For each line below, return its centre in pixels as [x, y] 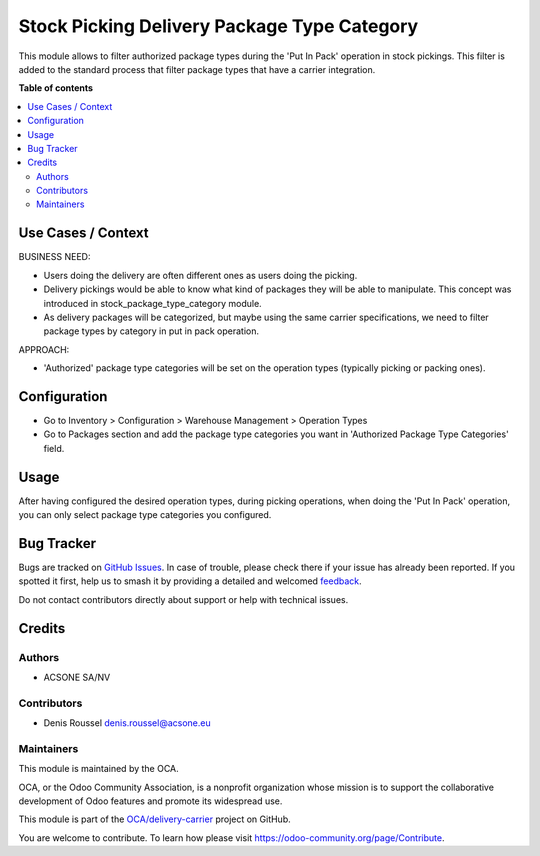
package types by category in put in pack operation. [151, 331]
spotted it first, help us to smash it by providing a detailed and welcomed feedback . [190, 581]
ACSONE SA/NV [77, 677]
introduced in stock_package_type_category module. [152, 303]
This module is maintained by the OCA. [98, 769]
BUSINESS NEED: [54, 257]
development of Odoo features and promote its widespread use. [150, 801]
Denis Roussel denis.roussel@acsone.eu [127, 723]
